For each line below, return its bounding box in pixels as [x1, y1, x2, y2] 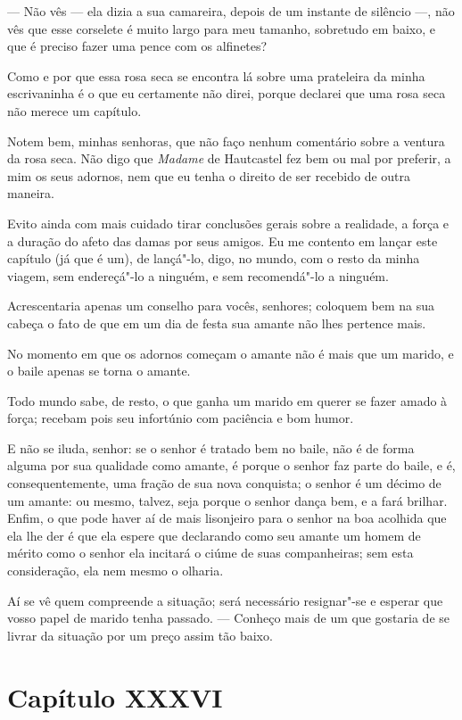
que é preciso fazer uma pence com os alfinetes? [7, 37, 268, 55]
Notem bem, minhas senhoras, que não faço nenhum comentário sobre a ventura [7, 131, 445, 150]
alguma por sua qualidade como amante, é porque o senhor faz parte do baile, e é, [7, 456, 456, 475]
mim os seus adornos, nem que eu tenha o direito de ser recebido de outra [7, 166, 411, 185]
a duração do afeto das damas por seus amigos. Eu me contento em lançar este [7, 231, 438, 250]
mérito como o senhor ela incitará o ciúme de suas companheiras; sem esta [7, 543, 414, 562]
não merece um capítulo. [7, 101, 142, 120]
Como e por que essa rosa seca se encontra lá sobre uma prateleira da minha [7, 66, 425, 85]
